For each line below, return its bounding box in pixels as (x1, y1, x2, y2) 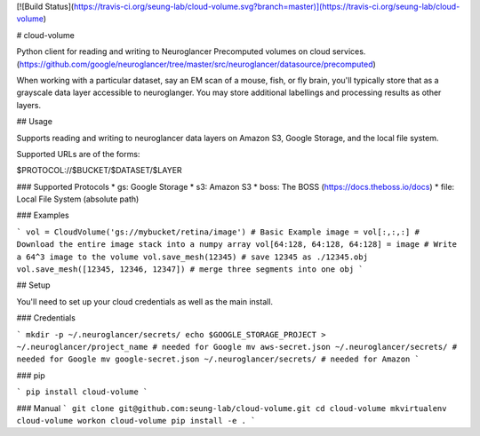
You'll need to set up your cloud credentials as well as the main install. (16, 296, 274, 306)
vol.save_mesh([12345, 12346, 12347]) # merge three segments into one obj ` (16, 265, 364, 274)
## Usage (16, 116, 53, 127)
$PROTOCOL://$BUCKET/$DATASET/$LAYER (16, 165, 182, 176)
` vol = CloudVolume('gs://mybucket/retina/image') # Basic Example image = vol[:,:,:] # (16, 226, 420, 237)
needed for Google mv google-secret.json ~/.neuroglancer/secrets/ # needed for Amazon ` (16, 354, 420, 364)
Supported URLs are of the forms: (16, 148, 140, 159)
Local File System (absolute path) (16, 194, 140, 204)
